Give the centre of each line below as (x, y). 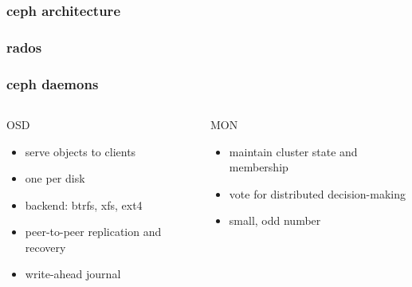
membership (259, 167)
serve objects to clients (80, 151)
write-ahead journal (73, 274)
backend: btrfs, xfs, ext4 (84, 204)
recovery (45, 247)
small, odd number (275, 220)
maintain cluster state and (293, 151)
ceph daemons (53, 83)
